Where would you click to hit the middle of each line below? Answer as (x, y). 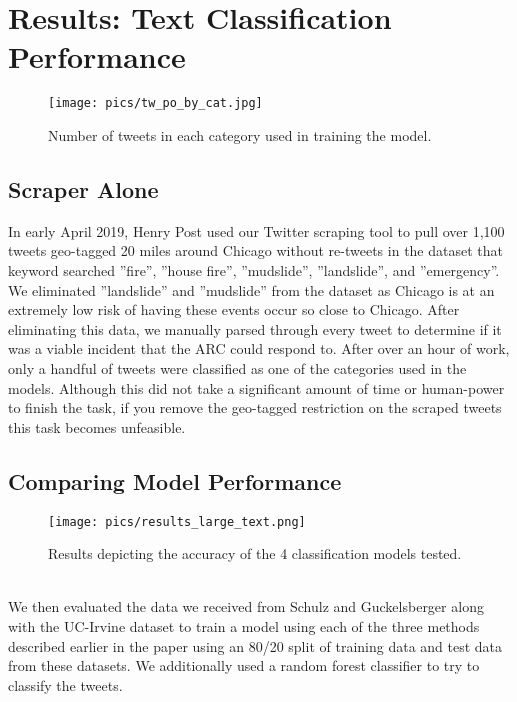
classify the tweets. (65, 684)
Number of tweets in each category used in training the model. (240, 134)
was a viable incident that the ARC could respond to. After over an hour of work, (259, 348)
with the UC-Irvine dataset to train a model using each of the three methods (244, 625)
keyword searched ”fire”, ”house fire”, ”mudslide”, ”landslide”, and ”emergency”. (254, 269)
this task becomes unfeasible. (97, 426)
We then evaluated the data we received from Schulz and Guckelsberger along (246, 606)
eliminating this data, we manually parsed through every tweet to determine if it (255, 328)
